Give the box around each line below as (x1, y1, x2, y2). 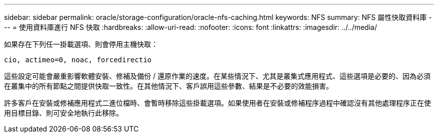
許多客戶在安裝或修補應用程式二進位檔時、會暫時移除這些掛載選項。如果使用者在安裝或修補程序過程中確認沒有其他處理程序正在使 (4, 99, 431, 107)
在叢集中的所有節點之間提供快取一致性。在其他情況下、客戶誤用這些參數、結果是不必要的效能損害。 (4, 82, 333, 90)
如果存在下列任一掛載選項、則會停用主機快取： (4, 40, 158, 48)
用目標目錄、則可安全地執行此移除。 (4, 109, 123, 117)
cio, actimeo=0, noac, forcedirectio (4, 56, 152, 64)
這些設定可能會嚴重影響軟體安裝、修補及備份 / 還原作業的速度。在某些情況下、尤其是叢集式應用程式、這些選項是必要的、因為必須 (4, 72, 430, 80)
